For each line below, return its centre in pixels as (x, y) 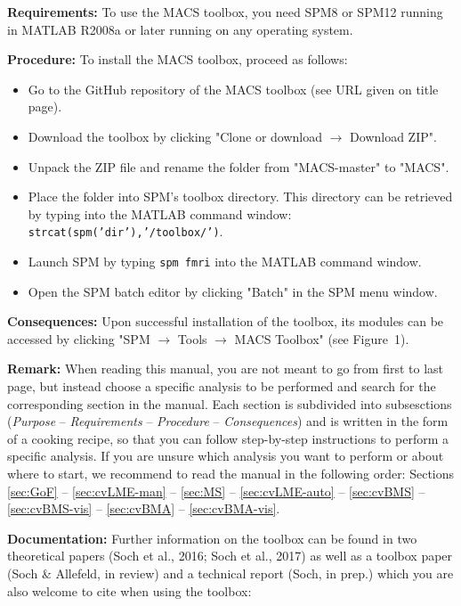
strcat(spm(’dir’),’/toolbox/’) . (125, 231)
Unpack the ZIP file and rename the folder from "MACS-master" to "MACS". (239, 166)
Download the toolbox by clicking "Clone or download (175, 136)
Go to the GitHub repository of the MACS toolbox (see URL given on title (233, 89)
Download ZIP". (393, 136)
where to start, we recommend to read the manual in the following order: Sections (231, 473)
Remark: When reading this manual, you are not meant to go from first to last (226, 369)
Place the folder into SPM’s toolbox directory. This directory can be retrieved (240, 197)
